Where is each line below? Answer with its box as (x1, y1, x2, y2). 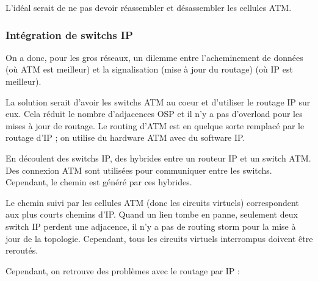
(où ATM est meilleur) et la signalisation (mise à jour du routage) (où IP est (5, 63, 293, 76)
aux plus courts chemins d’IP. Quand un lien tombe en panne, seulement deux (5, 208, 298, 221)
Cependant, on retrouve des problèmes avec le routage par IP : (5, 264, 240, 277)
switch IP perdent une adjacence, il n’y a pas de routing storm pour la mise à (5, 219, 296, 232)
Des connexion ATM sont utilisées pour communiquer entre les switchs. (5, 163, 272, 176)
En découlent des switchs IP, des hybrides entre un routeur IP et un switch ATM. (5, 151, 311, 164)
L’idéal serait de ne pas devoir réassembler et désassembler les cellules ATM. (5, 1, 292, 13)
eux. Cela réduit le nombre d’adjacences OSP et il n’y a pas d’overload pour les (5, 107, 303, 120)
